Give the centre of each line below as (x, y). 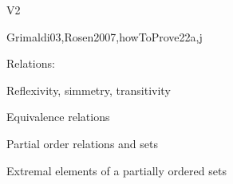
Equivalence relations (58, 117)
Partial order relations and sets (82, 143)
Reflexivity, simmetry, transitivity (89, 90)
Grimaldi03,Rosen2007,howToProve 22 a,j (105, 36)
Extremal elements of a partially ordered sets (116, 170)
